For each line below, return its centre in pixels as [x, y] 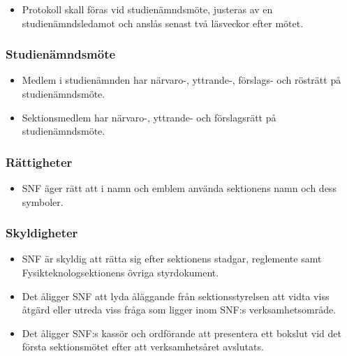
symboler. [43, 201]
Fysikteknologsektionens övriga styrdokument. [120, 272]
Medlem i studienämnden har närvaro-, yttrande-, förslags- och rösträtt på [182, 80]
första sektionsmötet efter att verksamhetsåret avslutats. [143, 347]
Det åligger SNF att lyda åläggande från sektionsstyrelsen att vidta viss [176, 296]
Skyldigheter [42, 233]
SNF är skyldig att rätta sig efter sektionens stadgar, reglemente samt [172, 259]
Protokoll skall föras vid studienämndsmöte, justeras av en [147, 9]
